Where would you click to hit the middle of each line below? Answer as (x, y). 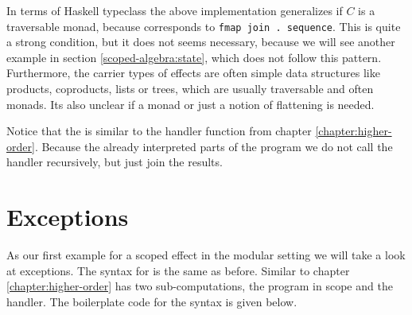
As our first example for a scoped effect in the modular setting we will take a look (206, 255)
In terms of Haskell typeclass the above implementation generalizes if (175, 10)
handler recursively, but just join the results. (115, 162)
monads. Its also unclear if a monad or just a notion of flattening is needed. (190, 104)
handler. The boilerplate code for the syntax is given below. (152, 301)
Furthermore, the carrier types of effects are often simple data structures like (193, 73)
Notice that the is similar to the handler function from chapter (159, 131)
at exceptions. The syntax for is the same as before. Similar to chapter (178, 270)
